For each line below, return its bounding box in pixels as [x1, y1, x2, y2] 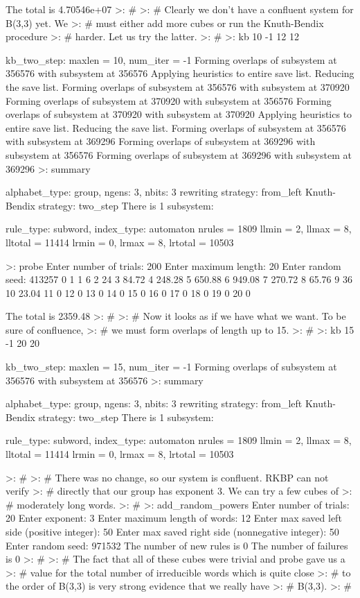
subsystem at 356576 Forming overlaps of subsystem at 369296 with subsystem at [6, 147, 352, 162]
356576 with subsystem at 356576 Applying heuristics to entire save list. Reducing [6, 66, 354, 80]
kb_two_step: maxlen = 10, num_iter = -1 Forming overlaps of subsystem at [6, 52, 337, 67]
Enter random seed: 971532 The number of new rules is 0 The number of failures [6, 538, 348, 552]
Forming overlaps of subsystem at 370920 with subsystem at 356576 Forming [6, 93, 332, 108]
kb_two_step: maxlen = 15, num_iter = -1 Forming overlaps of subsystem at [6, 359, 337, 374]
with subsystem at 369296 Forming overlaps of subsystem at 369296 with [6, 134, 316, 148]
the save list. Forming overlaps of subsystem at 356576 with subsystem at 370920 [6, 79, 350, 94]
